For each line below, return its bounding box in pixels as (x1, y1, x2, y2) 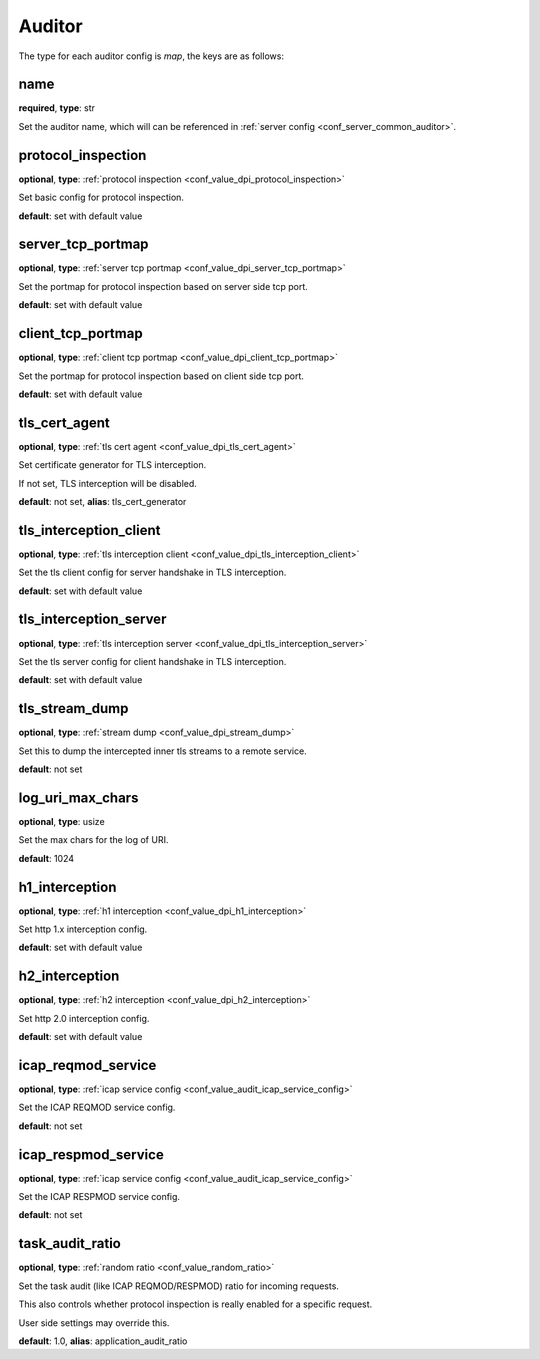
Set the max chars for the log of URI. (18, 834, 169, 846)
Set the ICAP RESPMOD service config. (18, 1191, 180, 1203)
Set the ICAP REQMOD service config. (18, 1101, 176, 1114)
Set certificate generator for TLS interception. (18, 459, 207, 471)
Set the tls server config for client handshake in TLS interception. (18, 655, 287, 667)
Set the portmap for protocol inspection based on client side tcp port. (18, 370, 305, 382)
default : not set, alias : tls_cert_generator (18, 495, 187, 507)
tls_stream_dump (18, 700, 129, 717)
